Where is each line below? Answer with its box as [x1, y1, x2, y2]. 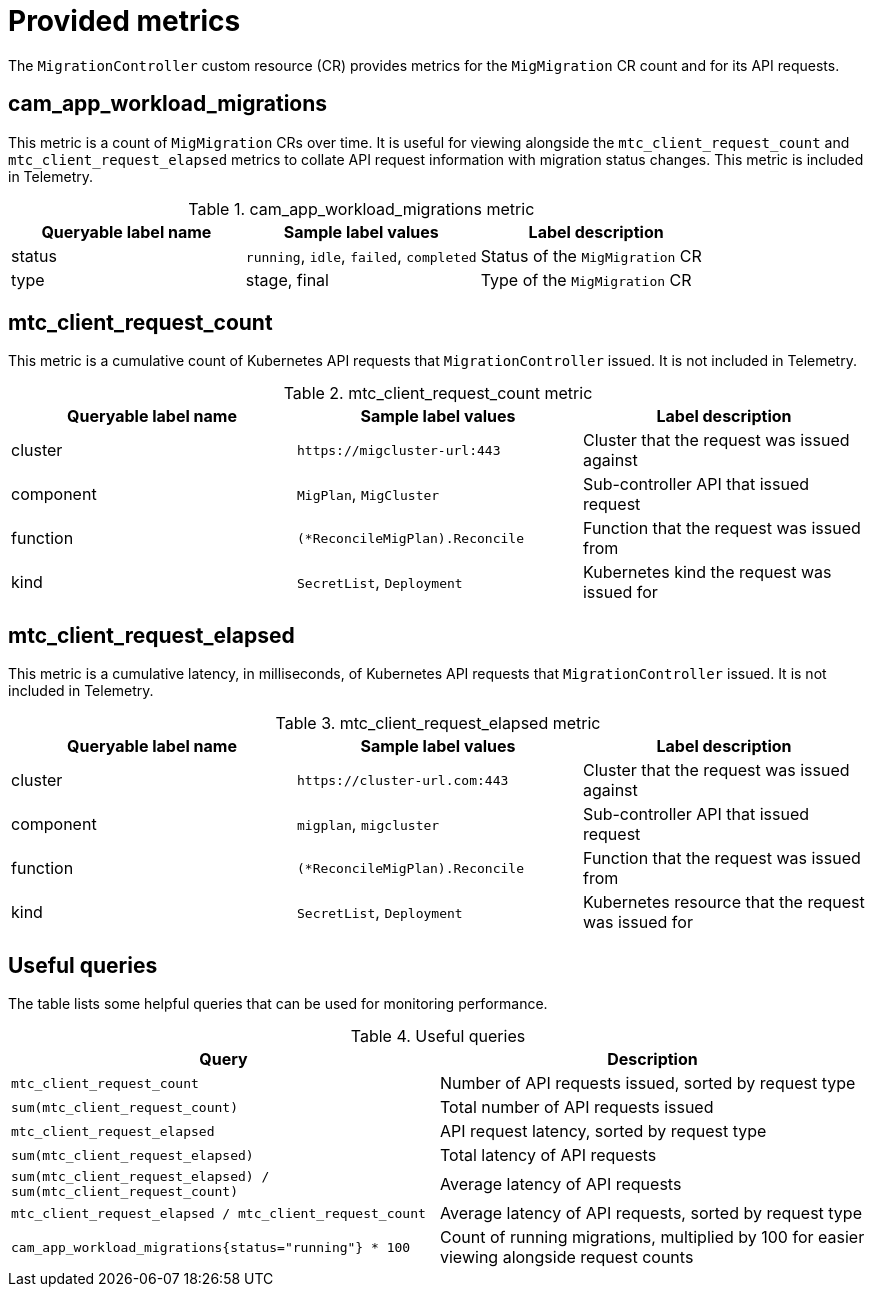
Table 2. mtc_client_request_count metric [283, 383, 593, 404]
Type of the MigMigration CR [480, 269, 692, 290]
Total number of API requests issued [440, 1097, 714, 1118]
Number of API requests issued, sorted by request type [440, 1073, 856, 1094]
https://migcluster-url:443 [296, 442, 501, 458]
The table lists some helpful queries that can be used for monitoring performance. [8, 995, 548, 1013]
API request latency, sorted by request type [440, 1121, 767, 1142]
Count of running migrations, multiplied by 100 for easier [440, 1227, 865, 1248]
